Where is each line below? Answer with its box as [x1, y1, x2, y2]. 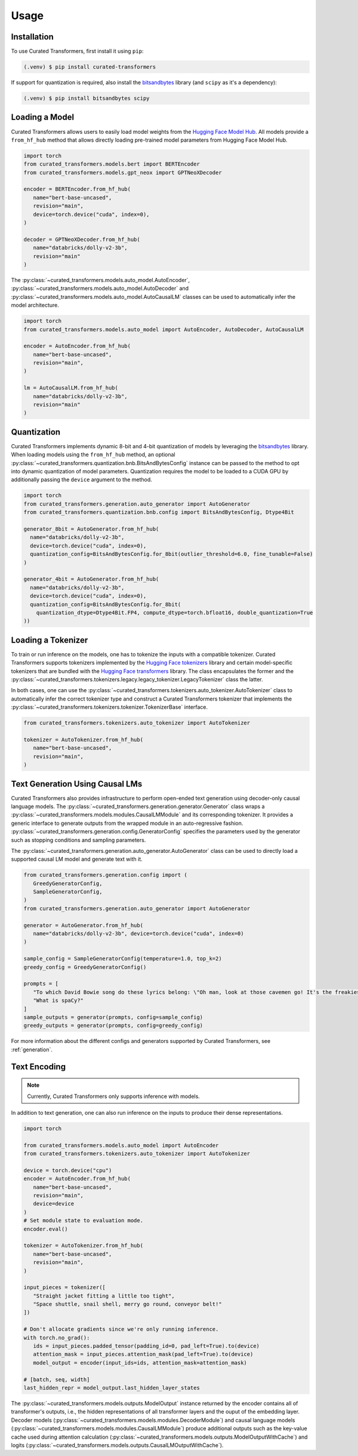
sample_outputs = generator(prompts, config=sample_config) [23, 1014, 203, 1020]
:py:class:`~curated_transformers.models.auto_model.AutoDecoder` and [11, 285, 189, 292]
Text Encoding [11, 1062, 66, 1072]
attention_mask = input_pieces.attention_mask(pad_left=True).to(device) [33, 1351, 254, 1358]
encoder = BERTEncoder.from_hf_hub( [23, 186, 131, 192]
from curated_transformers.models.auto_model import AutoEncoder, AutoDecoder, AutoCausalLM [23, 326, 304, 333]
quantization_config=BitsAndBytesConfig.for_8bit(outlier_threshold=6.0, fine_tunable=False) [30, 550, 313, 558]
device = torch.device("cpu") [23, 1167, 112, 1174]
